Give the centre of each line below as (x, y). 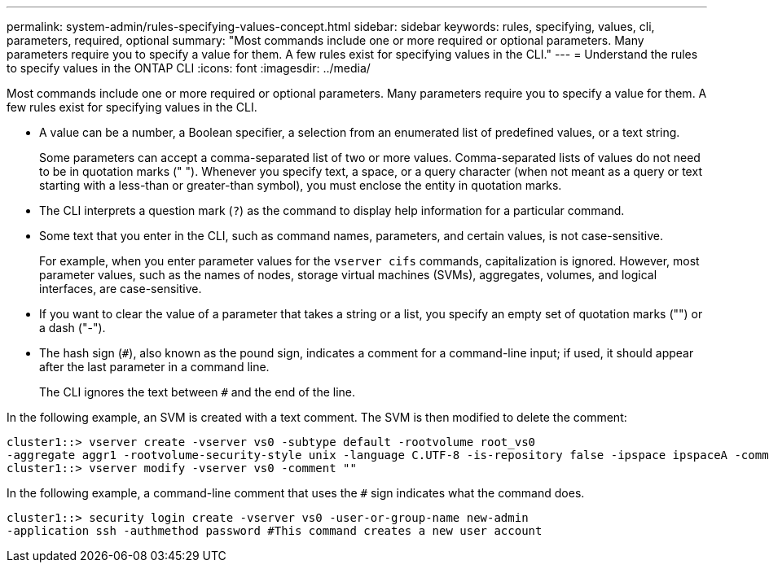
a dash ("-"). (73, 328)
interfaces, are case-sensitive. (121, 289)
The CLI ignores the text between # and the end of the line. (198, 392)
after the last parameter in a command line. (154, 367)
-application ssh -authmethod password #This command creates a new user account (275, 531)
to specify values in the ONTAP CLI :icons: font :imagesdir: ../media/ (189, 68)
